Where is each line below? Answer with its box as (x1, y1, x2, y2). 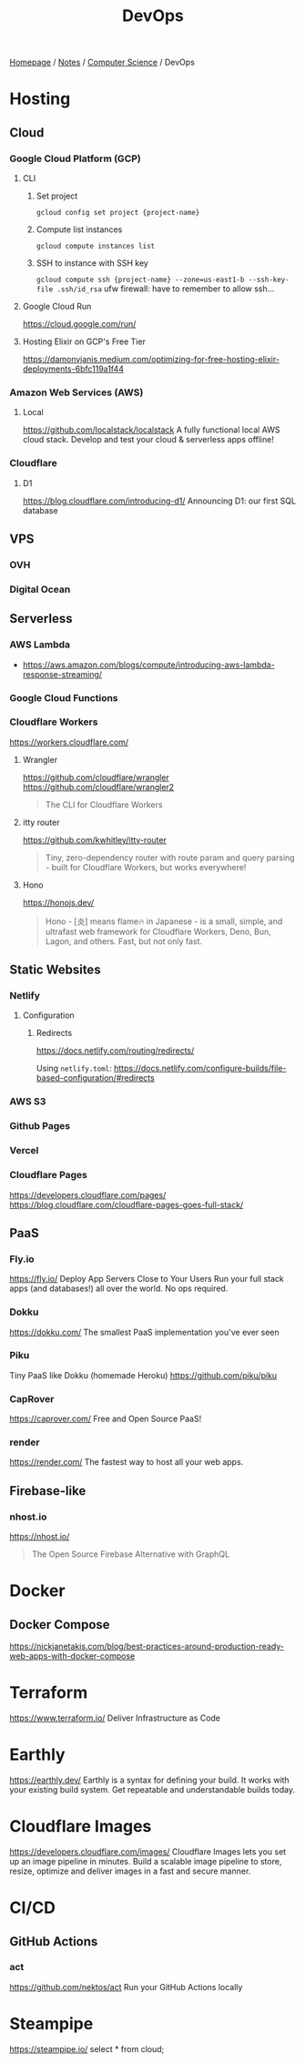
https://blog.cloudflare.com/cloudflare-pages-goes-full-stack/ (9, 1199, 244, 1210)
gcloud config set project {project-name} (36, 208, 200, 218)
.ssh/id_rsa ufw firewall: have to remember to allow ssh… (56, 283, 275, 294)
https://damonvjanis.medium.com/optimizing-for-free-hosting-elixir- (22, 354, 280, 365)
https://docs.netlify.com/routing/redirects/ (36, 1045, 195, 1056)
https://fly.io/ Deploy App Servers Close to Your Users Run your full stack (9, 1274, 284, 1285)
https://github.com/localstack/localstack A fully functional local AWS (22, 424, 280, 435)
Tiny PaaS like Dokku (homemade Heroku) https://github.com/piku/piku (9, 1369, 278, 1380)
